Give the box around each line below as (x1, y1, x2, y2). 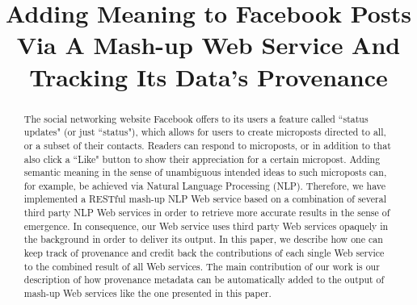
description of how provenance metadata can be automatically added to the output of (23, 273, 385, 286)
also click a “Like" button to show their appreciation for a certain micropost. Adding (23, 152, 381, 165)
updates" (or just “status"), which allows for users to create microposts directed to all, (23, 125, 386, 139)
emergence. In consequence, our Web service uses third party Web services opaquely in (23, 219, 389, 232)
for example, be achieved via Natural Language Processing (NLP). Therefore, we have (23, 178, 385, 192)
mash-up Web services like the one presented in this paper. (23, 286, 272, 300)
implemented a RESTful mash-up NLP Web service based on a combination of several (23, 192, 386, 206)
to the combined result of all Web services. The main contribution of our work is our (23, 259, 380, 273)
